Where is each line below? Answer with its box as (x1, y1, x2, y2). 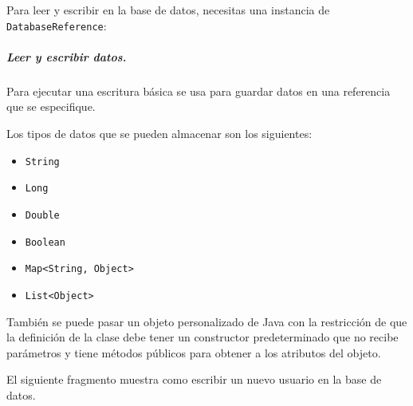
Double (25, 209, 60, 221)
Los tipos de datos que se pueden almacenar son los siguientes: (6, 125, 313, 141)
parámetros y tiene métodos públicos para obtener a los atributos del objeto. (6, 344, 381, 361)
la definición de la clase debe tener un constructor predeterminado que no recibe (6, 329, 399, 345)
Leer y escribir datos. (6, 48, 127, 65)
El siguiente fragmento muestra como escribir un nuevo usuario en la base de (6, 371, 382, 388)
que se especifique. (6, 98, 96, 115)
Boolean (25, 236, 65, 248)
